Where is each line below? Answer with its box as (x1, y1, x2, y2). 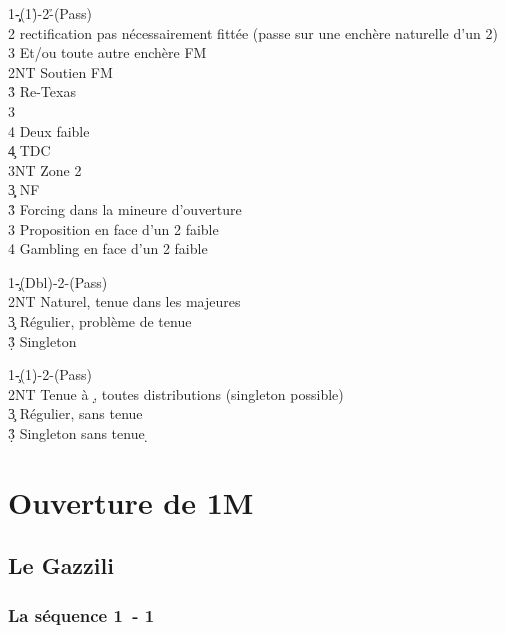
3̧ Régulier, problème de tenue (8, 310, 192, 331)
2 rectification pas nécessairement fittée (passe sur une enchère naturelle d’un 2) (8, 22, 498, 43)
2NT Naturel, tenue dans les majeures (8, 291, 241, 312)
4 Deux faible (8, 120, 90, 141)
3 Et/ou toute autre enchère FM (8, 42, 207, 63)
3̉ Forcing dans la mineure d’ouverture (8, 198, 242, 219)
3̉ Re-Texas (8, 81, 76, 102)
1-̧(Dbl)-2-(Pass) (8, 271, 108, 292)
